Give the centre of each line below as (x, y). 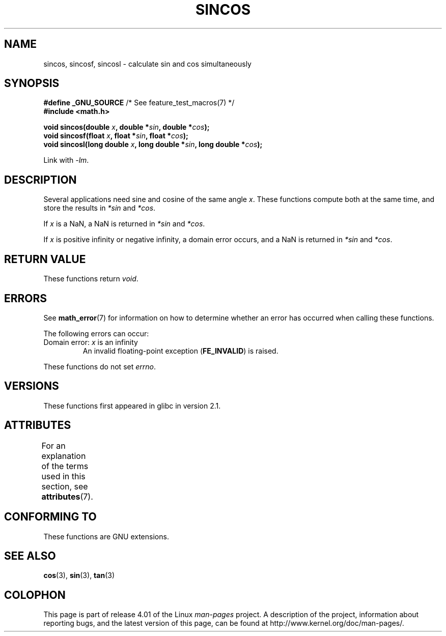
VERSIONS (32, 386)
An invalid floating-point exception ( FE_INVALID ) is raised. (180, 351)
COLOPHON (35, 595)
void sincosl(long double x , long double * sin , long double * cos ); (153, 144)
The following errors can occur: (96, 333)
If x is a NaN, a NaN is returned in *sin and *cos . (124, 224)
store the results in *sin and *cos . (100, 208)
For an (53, 445)
